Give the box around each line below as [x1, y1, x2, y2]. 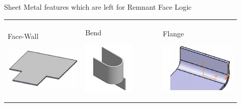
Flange [163, 28, 184, 39]
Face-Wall [8, 31, 39, 41]
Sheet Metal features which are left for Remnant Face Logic [4, 2, 192, 12]
